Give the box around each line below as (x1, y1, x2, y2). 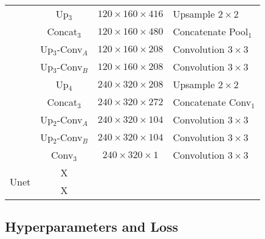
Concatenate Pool (173, 24, 249, 38)
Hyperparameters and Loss (5, 217, 179, 236)
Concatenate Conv (173, 95, 252, 109)
